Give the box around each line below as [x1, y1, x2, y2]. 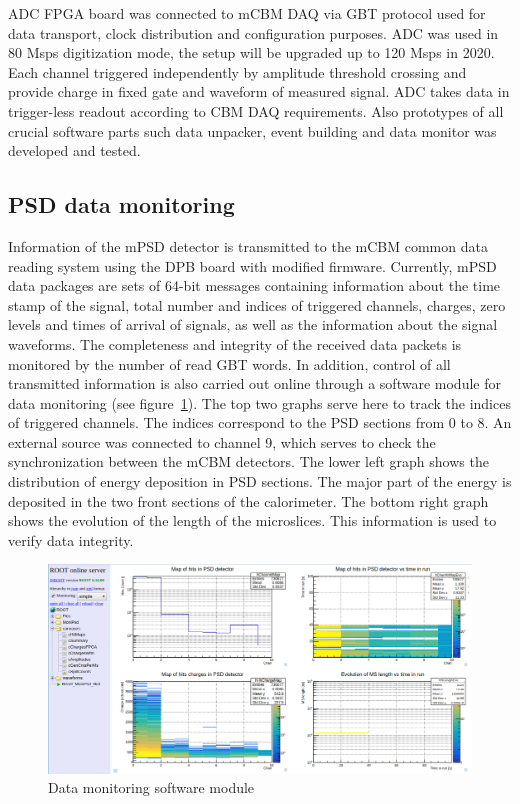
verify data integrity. [8, 529, 134, 550]
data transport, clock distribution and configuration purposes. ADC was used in [8, 22, 499, 43]
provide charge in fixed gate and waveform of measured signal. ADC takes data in [8, 81, 510, 102]
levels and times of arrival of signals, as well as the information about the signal [8, 314, 498, 335]
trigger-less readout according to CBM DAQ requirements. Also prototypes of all [8, 100, 504, 121]
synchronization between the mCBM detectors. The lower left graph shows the [8, 451, 489, 472]
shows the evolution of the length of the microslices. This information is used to [8, 510, 497, 531]
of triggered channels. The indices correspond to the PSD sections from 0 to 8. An [8, 412, 512, 433]
